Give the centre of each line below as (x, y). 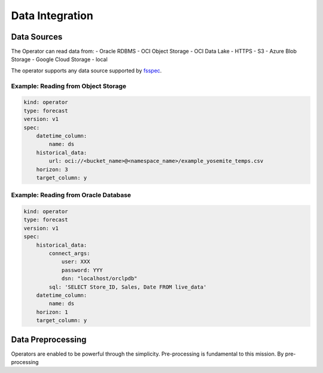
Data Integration (52, 16)
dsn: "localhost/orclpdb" (99, 279)
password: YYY (82, 270)
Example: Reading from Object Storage (69, 86)
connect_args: (69, 254)
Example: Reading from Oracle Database (71, 195)
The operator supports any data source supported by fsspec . (86, 70)
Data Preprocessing (49, 339)
